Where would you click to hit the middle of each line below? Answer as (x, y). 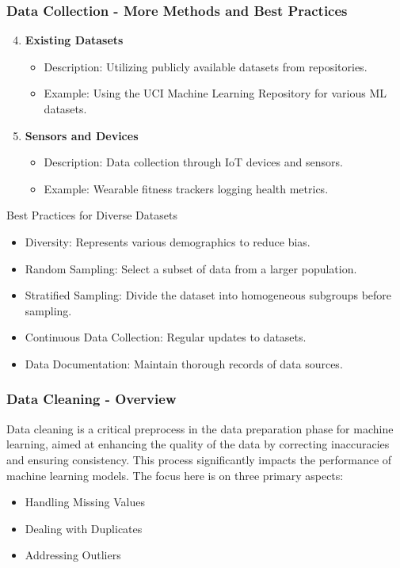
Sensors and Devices (82, 135)
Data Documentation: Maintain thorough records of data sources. (184, 363)
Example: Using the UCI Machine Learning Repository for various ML (215, 93)
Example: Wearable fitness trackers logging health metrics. (186, 188)
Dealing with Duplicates (84, 528)
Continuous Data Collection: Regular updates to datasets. (166, 337)
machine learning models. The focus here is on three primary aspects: (175, 475)
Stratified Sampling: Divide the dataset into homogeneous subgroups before (208, 295)
